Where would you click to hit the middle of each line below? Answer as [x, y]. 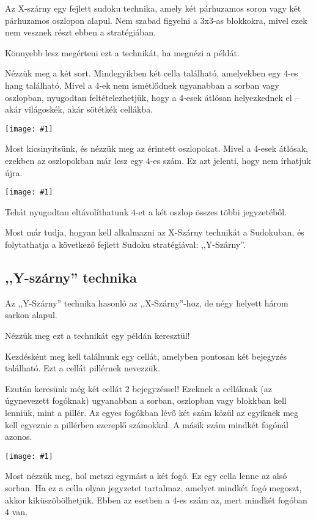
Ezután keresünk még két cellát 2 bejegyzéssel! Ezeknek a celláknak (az [138, 388]
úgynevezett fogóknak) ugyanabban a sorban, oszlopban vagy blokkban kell [146, 400]
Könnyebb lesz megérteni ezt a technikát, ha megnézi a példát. [122, 52]
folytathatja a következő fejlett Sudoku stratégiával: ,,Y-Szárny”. [125, 244]
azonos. [19, 436]
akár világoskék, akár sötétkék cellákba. [79, 109]
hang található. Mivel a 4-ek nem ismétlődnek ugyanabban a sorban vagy [142, 85]
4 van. [16, 512]
